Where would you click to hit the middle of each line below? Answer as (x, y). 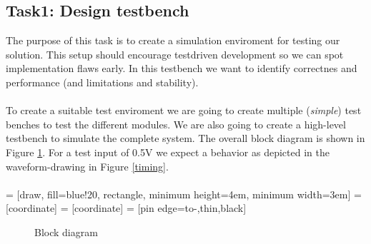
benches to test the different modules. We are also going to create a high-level (176, 124)
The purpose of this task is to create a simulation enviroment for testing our (173, 40)
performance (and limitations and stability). (102, 82)
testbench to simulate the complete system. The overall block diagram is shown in (185, 138)
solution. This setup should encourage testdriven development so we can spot (175, 54)
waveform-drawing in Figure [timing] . (87, 166)
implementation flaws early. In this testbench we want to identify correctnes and (182, 68)
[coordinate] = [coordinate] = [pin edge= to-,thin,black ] (126, 208)
